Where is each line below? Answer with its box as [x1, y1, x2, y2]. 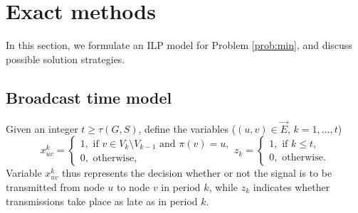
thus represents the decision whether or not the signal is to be [62, 165, 332, 180]
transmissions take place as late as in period [6, 193, 198, 208]
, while [209, 179, 238, 194]
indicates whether [253, 179, 330, 194]
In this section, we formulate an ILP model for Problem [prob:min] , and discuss [6, 38, 352, 53]
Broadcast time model [6, 86, 172, 108]
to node [116, 179, 150, 194]
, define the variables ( [138, 121, 236, 136]
